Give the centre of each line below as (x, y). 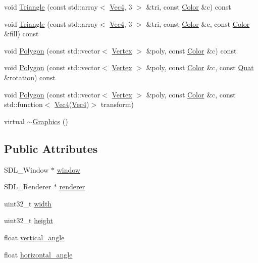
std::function (23, 104)
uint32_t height (29, 220)
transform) (117, 104)
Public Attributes (51, 148)
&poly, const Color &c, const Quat (200, 67)
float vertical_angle (34, 237)
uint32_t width (28, 203)
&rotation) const (30, 77)
